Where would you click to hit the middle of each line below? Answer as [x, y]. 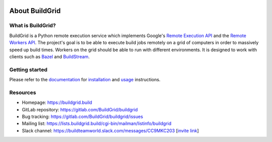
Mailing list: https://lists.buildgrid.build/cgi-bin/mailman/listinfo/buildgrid [97, 123]
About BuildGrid [35, 11]
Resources [23, 92]
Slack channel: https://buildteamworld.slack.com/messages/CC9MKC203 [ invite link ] [110, 130]
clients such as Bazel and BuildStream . [50, 56]
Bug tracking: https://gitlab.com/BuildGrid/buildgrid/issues [83, 116]
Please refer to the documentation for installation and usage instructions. [85, 80]
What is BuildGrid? [33, 26]
